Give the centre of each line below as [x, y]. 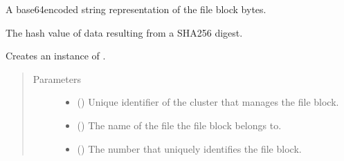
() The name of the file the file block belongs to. [179, 125]
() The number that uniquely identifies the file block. [189, 148]
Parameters [57, 78]
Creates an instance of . [56, 56]
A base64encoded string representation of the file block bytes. [136, 9]
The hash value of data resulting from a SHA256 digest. [124, 32]
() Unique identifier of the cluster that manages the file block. [208, 102]
